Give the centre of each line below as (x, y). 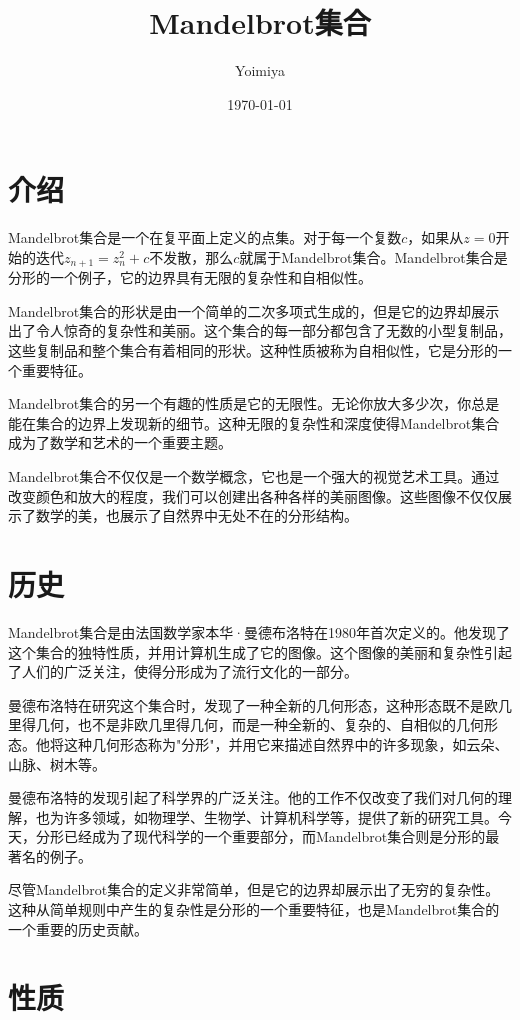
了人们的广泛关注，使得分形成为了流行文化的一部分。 (183, 671)
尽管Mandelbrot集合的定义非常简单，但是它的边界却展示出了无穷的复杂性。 (254, 889)
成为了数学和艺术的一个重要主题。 (120, 442)
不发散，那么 (191, 256)
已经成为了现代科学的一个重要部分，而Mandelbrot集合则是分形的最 (281, 836)
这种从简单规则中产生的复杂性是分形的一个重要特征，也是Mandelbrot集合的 (254, 909)
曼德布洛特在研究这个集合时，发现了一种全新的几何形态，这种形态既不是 (246, 704)
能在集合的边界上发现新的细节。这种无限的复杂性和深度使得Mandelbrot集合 (254, 422)
